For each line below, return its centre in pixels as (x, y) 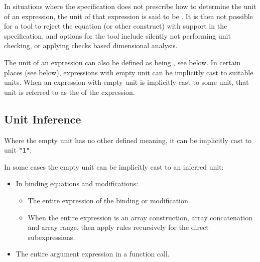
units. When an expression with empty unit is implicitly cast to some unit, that (126, 82)
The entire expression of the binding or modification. (109, 200)
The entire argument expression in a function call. (93, 254)
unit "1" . (18, 150)
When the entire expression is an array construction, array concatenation (140, 217)
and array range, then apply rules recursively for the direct (118, 227)
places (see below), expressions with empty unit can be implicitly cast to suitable (129, 72)
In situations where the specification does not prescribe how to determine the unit (130, 6)
